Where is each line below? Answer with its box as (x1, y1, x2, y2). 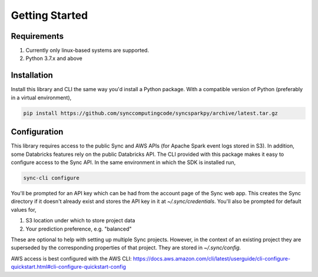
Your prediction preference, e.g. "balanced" (25, 225, 132, 232)
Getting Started (11, 9, 88, 22)
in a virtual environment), (11, 94, 72, 101)
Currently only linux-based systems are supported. (25, 47, 150, 54)
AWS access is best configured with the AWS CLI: (11, 255, 132, 262)
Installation (11, 71, 53, 81)
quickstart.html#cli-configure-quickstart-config (11, 263, 127, 271)
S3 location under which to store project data (25, 217, 135, 224)
